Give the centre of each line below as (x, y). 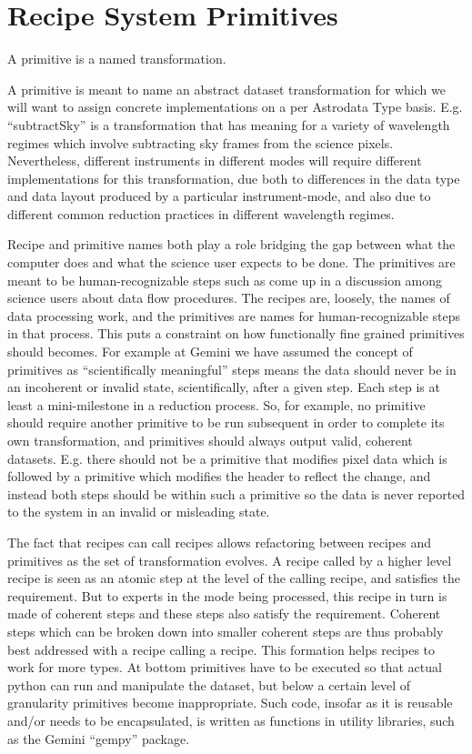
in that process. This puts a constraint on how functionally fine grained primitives (236, 333)
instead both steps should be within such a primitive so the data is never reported (236, 493)
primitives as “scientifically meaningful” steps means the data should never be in (232, 369)
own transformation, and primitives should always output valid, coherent (210, 440)
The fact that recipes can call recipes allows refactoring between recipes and (219, 542)
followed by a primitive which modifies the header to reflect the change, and (219, 476)
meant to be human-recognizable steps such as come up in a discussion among (225, 280)
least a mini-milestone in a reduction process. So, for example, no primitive (216, 404)
